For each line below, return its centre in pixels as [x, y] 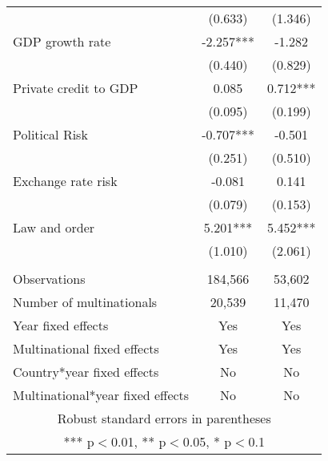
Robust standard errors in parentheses [164, 418]
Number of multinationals [85, 302]
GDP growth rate [62, 41]
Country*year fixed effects [86, 372]
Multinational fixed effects [86, 348]
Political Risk [50, 134]
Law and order [54, 227]
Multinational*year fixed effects [101, 395]
